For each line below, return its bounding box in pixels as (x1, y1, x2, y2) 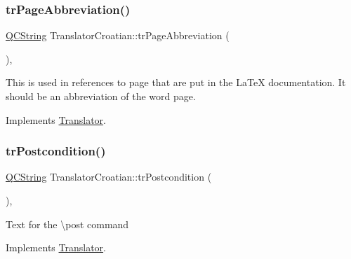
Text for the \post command (6, 216, 129, 231)
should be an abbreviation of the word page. (6, 89, 196, 103)
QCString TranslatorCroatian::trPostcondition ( (6, 169, 212, 184)
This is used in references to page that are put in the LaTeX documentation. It (6, 75, 346, 90)
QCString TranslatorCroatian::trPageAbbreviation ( (6, 28, 230, 43)
